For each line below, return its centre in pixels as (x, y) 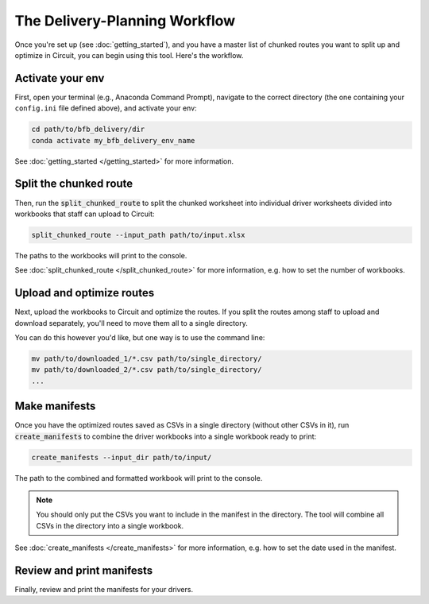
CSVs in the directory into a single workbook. (110, 525)
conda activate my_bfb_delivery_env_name (113, 140)
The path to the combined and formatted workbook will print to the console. (139, 478)
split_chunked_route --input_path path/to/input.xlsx (138, 235)
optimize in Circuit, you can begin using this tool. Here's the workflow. (129, 55)
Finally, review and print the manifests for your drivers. (104, 590)
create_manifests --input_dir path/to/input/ (122, 457)
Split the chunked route (74, 184)
